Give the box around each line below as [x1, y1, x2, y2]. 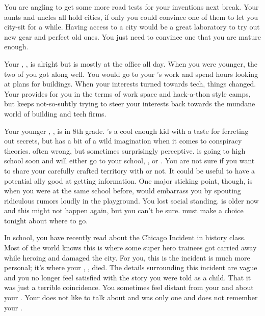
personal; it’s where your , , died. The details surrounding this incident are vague [4, 262, 257, 273]
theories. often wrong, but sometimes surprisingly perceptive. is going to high [4, 145, 246, 156]
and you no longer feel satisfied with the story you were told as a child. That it [4, 272, 251, 282]
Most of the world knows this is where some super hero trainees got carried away [4, 242, 257, 253]
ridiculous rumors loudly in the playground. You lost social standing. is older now [4, 195, 259, 206]
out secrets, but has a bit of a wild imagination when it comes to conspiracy [4, 135, 242, 146]
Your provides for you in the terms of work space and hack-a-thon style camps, [4, 88, 251, 99]
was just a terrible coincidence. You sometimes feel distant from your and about [4, 282, 254, 293]
